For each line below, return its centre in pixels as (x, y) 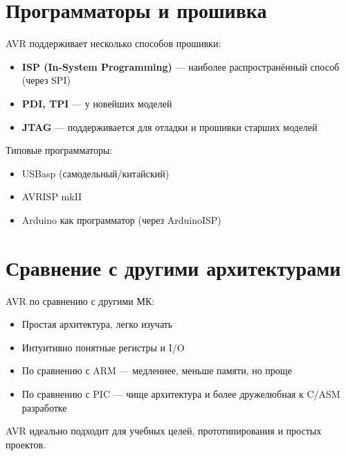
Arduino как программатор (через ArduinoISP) (121, 219)
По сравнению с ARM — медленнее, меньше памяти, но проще (157, 370)
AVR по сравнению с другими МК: (80, 300)
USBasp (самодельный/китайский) (95, 173)
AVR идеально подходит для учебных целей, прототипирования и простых (164, 431)
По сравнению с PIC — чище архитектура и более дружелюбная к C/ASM (181, 393)
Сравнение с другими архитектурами (173, 267)
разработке (44, 407)
